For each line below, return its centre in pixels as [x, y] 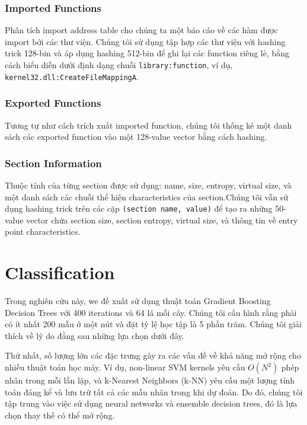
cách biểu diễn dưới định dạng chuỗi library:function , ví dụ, [119, 65]
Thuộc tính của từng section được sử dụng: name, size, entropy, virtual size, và [148, 185]
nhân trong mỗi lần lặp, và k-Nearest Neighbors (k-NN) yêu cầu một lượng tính [150, 380]
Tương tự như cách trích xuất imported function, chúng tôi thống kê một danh [148, 125]
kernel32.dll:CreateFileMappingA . [72, 76]
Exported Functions [53, 103]
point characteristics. [43, 231]
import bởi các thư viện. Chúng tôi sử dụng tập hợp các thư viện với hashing [145, 41]
